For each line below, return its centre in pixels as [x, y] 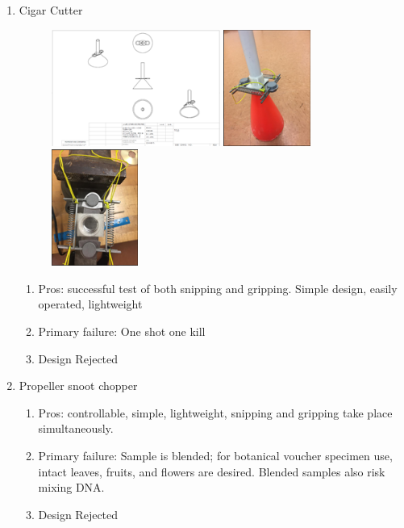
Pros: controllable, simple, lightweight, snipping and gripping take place [215, 412]
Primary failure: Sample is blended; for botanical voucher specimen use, [215, 455]
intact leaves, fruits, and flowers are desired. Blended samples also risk [212, 471]
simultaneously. [76, 428]
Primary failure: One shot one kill [122, 331]
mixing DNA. [71, 487]
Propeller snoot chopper [78, 386]
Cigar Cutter [51, 10]
